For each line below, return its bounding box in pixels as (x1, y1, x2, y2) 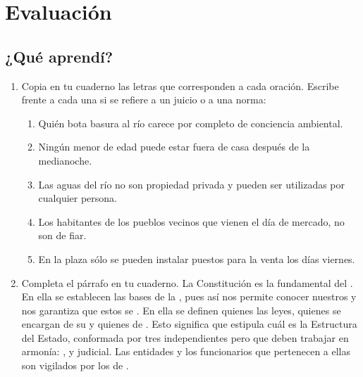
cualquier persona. (38, 191, 117, 205)
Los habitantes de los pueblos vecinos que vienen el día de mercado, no (38, 214, 345, 229)
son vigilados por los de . (21, 358, 129, 373)
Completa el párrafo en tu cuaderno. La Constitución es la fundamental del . (21, 275, 353, 290)
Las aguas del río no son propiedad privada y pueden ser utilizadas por (38, 177, 345, 191)
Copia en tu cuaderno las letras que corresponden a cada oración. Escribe (21, 78, 339, 93)
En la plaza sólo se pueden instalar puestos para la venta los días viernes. (38, 251, 355, 266)
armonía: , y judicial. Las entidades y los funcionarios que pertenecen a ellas (21, 344, 351, 359)
